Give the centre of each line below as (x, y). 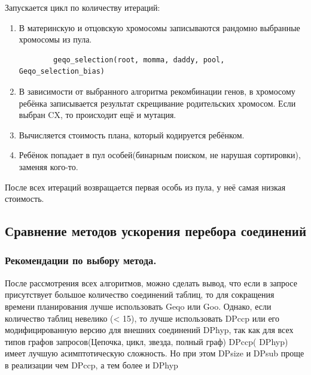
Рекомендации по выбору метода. (81, 260)
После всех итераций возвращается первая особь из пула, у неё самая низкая (145, 187)
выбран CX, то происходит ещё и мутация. (97, 115)
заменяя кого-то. (48, 166)
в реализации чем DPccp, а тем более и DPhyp (92, 365)
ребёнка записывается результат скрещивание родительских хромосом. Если (157, 103)
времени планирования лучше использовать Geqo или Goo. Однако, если (138, 306)
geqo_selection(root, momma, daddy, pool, (139, 60)
